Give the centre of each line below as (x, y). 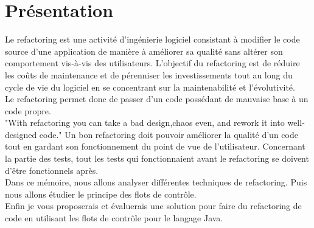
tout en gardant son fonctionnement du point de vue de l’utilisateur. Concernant (155, 146)
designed (21, 134)
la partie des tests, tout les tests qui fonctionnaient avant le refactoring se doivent (157, 158)
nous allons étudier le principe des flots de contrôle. (101, 194)
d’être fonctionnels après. (52, 170)
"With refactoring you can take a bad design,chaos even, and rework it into (145, 123)
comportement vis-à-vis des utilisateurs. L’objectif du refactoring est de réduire (152, 63)
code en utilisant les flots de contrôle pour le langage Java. (114, 218)
